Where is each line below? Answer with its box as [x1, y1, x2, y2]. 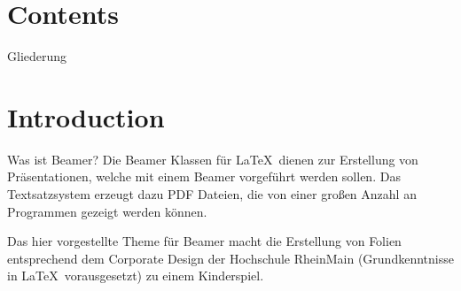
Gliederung [7, 47, 67, 65]
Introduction [7, 98, 165, 134]
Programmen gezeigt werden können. [7, 202, 207, 220]
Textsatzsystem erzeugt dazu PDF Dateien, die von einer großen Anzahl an [7, 185, 417, 203]
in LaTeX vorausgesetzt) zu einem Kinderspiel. [7, 266, 264, 285]
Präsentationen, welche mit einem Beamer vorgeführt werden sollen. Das [7, 167, 401, 186]
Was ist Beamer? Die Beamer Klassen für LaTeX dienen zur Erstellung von [7, 149, 418, 168]
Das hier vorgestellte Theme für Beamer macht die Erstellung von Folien [7, 232, 402, 250]
